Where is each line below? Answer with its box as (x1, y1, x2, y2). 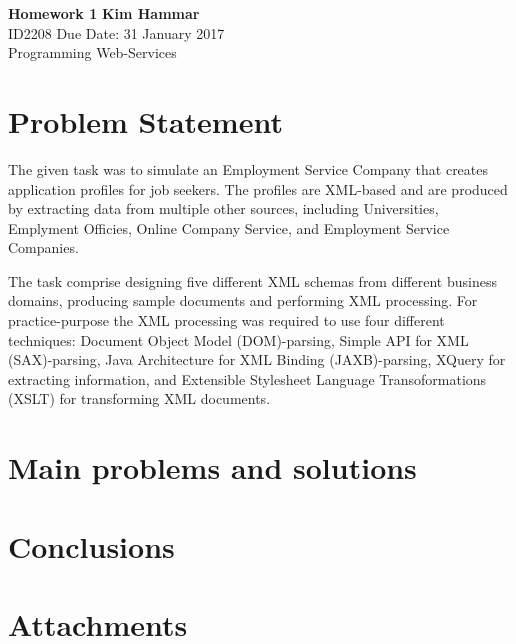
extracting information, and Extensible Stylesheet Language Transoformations (8, 368, 487, 389)
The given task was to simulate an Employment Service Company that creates (8, 158, 489, 179)
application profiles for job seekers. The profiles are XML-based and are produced (8, 178, 508, 199)
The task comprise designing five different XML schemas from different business (8, 270, 497, 291)
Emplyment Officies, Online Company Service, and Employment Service (8, 217, 450, 238)
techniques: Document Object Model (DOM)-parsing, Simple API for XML (8, 329, 469, 350)
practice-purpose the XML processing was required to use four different (8, 310, 445, 331)
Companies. (8, 237, 79, 258)
